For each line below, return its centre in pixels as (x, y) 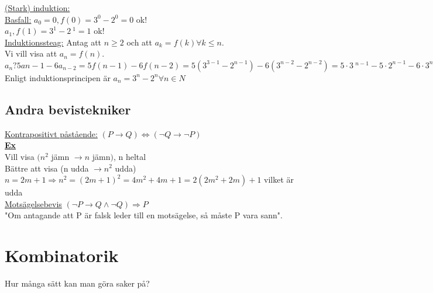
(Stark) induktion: (37, 8)
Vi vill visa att (31, 53)
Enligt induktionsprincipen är (58, 77)
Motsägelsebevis (33, 203)
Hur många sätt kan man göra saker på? (77, 283)
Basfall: (18, 19)
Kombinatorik (62, 255)
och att (140, 42)
